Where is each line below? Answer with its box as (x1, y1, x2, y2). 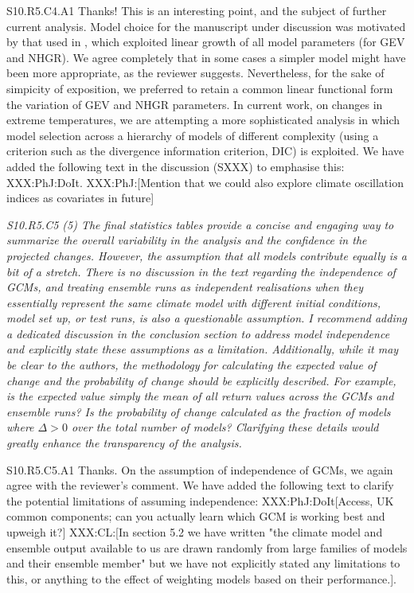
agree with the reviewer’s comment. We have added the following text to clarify (6, 477, 394, 494)
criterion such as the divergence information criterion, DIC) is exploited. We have (6, 142, 404, 159)
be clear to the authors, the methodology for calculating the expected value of (6, 357, 377, 373)
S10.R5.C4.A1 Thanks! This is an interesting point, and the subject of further (6, 2, 387, 18)
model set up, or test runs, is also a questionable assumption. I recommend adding (6, 310, 407, 326)
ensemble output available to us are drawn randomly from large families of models (6, 539, 408, 556)
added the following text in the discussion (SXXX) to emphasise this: (6, 158, 345, 174)
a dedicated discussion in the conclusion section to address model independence (6, 325, 390, 341)
